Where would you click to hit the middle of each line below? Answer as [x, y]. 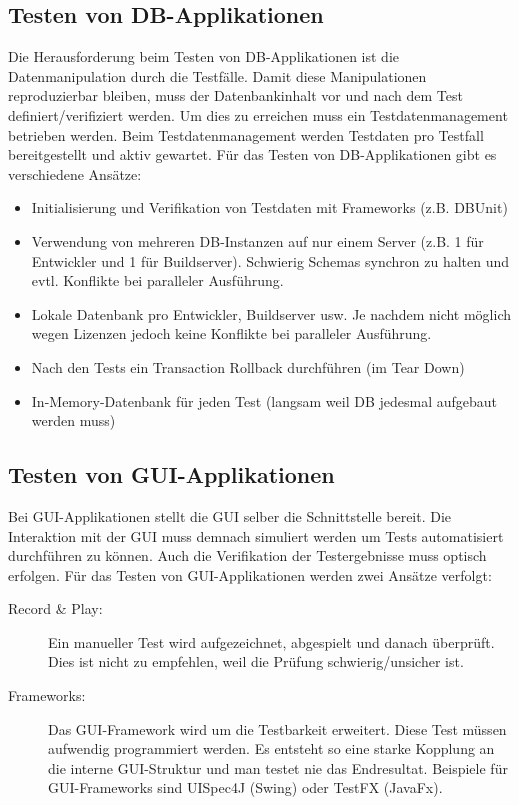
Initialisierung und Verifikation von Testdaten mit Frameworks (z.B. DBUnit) [269, 207]
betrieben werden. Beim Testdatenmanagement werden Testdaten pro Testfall [246, 134]
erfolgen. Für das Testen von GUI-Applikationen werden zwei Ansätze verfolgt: [250, 574]
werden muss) [73, 420]
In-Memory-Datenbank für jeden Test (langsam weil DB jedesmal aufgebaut [264, 400]
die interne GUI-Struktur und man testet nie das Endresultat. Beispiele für [278, 767]
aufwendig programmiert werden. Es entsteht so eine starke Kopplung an [271, 748]
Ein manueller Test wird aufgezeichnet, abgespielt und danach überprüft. [271, 641]
